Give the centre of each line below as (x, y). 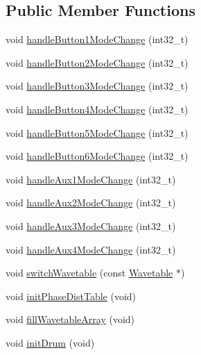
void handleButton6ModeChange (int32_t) (97, 156)
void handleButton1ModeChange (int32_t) (97, 39)
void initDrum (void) (50, 342)
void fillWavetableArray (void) (70, 319)
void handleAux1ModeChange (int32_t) (91, 179)
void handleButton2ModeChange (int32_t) (97, 62)
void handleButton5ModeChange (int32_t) (97, 132)
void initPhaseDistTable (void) (71, 296)
